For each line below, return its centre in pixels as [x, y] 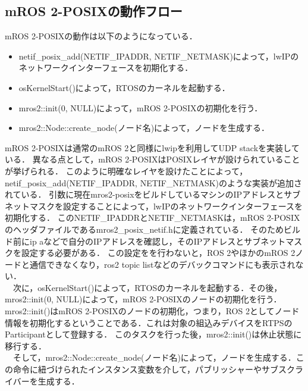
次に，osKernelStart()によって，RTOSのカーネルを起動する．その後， [147, 287]
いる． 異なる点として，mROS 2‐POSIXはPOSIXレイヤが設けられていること [153, 159]
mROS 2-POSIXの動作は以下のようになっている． [101, 36]
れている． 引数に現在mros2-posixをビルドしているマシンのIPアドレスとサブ [153, 194]
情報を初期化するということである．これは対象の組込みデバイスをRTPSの [149, 322]
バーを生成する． [46, 381]
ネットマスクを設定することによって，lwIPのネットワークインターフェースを [154, 206]
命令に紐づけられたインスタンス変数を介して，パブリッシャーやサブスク [154, 369]
